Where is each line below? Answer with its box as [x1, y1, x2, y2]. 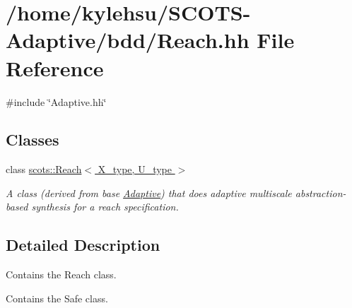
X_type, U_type [98, 162, 172, 177]
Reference [6, 53, 104, 82]
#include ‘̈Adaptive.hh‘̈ [6, 94, 107, 109]
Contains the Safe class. [6, 290, 108, 305]
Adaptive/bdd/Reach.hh [6, 25, 250, 54]
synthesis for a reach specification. [31, 199, 179, 214]
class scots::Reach [6, 162, 82, 177]
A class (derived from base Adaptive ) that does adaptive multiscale [6, 185, 292, 200]
